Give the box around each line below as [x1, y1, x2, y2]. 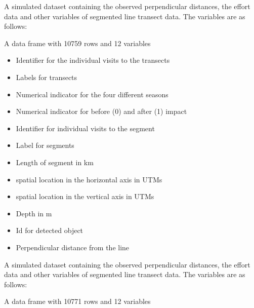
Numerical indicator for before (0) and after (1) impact [16, 106, 187, 117]
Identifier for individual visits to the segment [16, 123, 155, 133]
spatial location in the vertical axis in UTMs [16, 191, 154, 202]
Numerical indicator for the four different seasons [16, 89, 168, 99]
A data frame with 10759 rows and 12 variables [4, 37, 151, 48]
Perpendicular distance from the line [16, 242, 130, 252]
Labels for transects [16, 71, 77, 82]
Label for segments [16, 140, 74, 150]
